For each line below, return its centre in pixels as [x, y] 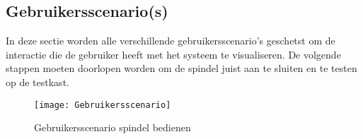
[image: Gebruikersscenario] [103, 105]
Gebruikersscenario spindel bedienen [113, 127]
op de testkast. [38, 81]
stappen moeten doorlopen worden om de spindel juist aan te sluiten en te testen [181, 68]
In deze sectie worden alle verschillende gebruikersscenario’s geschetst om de [171, 41]
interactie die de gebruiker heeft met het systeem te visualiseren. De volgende [173, 54]
